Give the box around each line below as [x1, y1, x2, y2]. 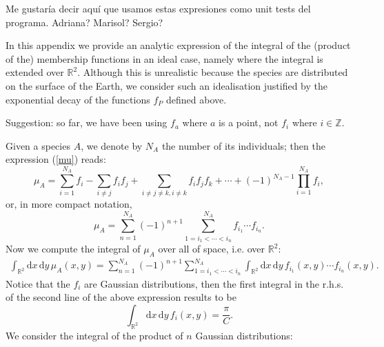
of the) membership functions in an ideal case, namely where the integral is [6, 51, 323, 66]
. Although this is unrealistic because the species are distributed [77, 65, 348, 79]
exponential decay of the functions [6, 92, 150, 106]
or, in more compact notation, [6, 197, 132, 211]
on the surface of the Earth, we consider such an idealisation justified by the [6, 78, 327, 92]
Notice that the [6, 276, 70, 290]
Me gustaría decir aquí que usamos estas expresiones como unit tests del [6, 1, 311, 15]
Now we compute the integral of [6, 241, 141, 255]
